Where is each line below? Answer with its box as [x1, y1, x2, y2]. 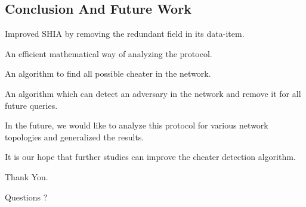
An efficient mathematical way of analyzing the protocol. [5, 47, 212, 59]
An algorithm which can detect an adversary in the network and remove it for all [5, 87, 301, 99]
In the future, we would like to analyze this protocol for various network [5, 119, 268, 131]
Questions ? [5, 190, 48, 203]
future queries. [5, 99, 58, 111]
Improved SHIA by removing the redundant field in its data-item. [5, 27, 245, 40]
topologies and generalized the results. [5, 130, 144, 143]
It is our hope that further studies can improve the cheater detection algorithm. [5, 150, 296, 163]
